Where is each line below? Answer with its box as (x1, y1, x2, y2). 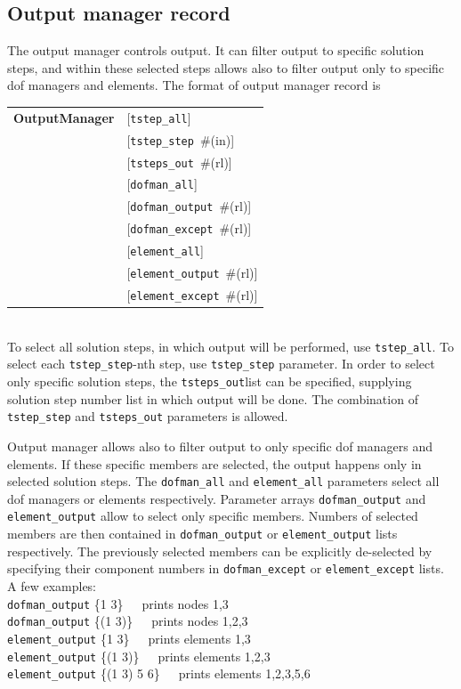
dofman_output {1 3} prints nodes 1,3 (7, 594, 229, 612)
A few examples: (7, 577, 97, 596)
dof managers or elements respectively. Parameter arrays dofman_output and (7, 489, 426, 507)
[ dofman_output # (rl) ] (126, 197, 252, 215)
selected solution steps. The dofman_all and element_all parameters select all (7, 472, 440, 490)
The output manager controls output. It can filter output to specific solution (7, 41, 425, 60)
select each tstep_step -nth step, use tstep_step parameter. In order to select (7, 354, 435, 373)
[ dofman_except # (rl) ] (126, 219, 252, 238)
